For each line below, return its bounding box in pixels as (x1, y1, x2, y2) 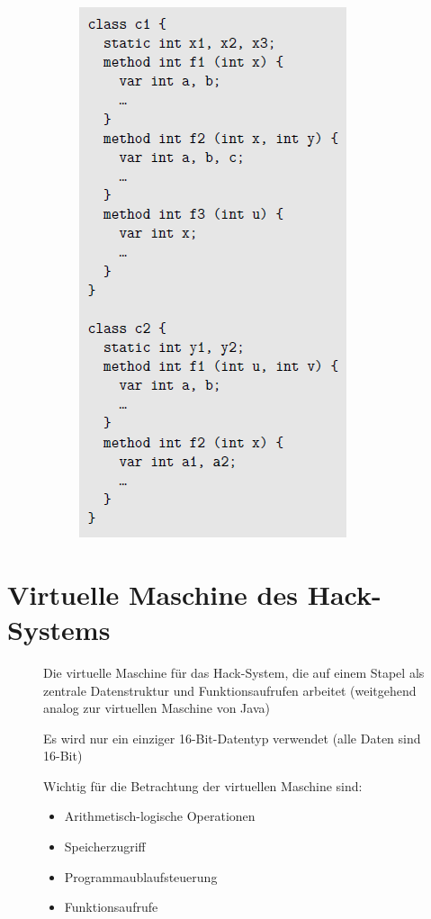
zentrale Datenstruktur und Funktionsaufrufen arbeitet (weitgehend (43, 680, 417, 699)
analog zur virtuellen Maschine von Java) (43, 698, 270, 717)
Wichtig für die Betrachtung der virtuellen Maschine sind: (43, 776, 363, 795)
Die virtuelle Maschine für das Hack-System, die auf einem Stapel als (43, 662, 425, 681)
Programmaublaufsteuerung (64, 867, 218, 886)
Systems (7, 610, 111, 647)
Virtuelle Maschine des (7, 575, 298, 612)
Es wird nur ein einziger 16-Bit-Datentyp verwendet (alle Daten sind (43, 728, 421, 747)
